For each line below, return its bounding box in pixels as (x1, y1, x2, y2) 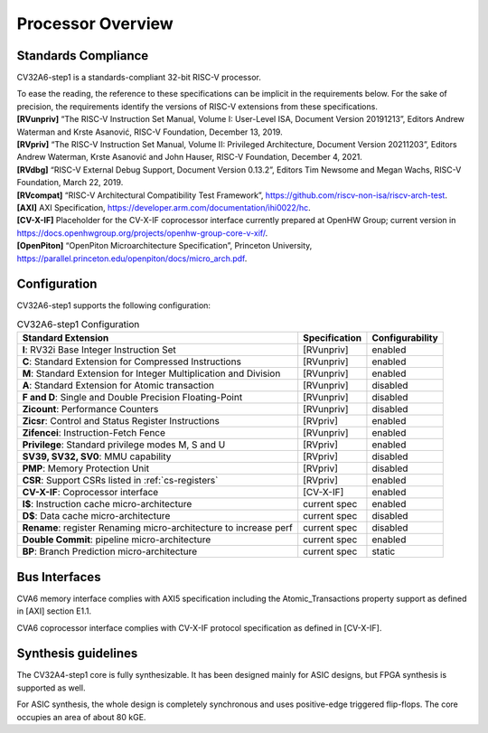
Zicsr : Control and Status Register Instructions (22, 415, 221, 428)
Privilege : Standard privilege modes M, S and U (22, 438, 226, 451)
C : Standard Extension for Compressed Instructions (22, 355, 241, 368)
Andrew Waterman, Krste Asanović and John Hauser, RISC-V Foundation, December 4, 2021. (16, 152, 363, 163)
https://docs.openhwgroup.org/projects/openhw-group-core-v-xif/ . (16, 227, 268, 239)
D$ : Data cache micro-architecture (22, 510, 171, 522)
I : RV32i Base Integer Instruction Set (22, 343, 176, 356)
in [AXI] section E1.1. (16, 606, 92, 616)
